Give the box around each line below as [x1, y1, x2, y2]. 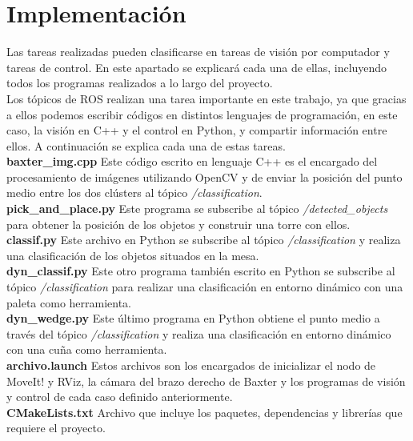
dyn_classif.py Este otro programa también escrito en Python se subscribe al [6, 263, 395, 279]
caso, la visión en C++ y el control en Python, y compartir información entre [6, 122, 387, 138]
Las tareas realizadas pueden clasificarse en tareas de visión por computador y [6, 43, 390, 60]
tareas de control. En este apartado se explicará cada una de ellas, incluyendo [6, 58, 387, 75]
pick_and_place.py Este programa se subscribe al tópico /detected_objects [6, 200, 388, 217]
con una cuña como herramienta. [6, 341, 167, 358]
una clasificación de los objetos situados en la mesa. [6, 247, 259, 263]
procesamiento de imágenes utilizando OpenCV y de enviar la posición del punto [6, 168, 403, 185]
